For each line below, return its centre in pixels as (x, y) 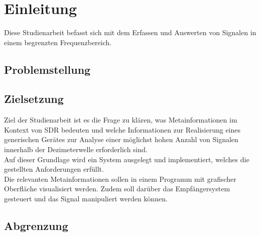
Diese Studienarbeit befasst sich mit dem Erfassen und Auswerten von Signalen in (130, 32)
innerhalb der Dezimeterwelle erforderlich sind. (76, 149)
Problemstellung (47, 69)
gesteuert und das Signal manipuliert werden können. (86, 199)
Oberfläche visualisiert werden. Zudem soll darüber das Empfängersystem (117, 189)
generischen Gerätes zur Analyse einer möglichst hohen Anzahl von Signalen (121, 139)
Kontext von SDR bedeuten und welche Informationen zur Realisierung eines (122, 129)
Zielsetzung (34, 99)
